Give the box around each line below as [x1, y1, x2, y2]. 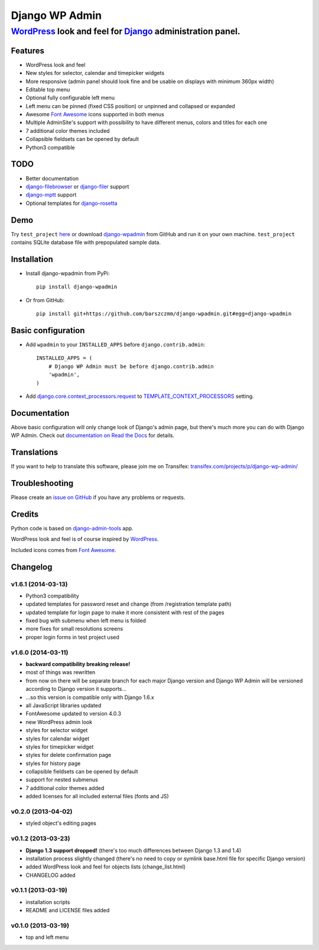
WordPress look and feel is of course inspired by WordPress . [11, 536, 159, 543]
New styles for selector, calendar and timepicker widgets [25, 70, 165, 77]
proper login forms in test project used [25, 634, 119, 641]
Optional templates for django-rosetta [25, 200, 118, 207]
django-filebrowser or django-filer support [25, 183, 129, 190]
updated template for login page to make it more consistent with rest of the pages [25, 609, 224, 616]
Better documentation [25, 175, 79, 182]
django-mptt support [25, 191, 77, 198]
